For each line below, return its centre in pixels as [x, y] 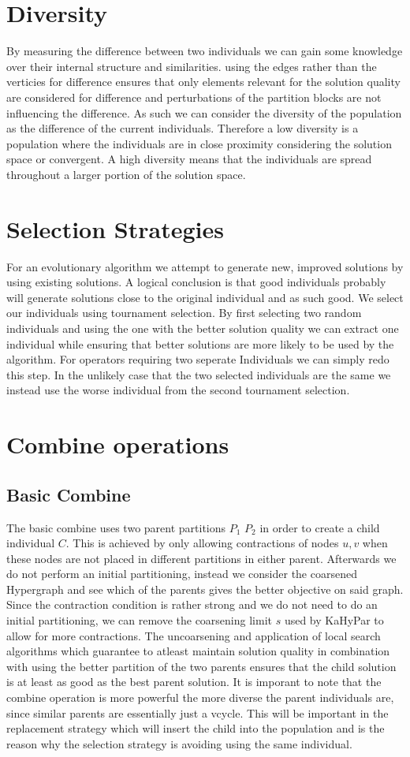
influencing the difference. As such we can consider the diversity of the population [204, 112]
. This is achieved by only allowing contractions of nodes [202, 543]
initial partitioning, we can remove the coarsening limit [139, 620]
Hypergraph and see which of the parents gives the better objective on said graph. [205, 589]
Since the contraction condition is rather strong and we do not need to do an [192, 604]
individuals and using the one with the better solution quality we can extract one [203, 328]
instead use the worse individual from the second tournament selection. [178, 390]
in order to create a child [320, 527]
